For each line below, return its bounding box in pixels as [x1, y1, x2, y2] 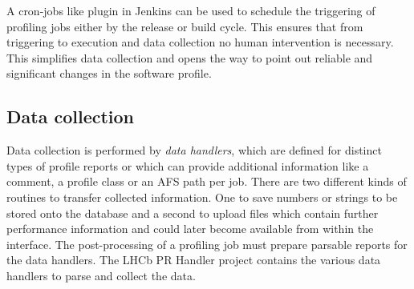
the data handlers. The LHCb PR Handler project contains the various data [6, 251, 381, 268]
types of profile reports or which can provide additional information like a [6, 157, 369, 174]
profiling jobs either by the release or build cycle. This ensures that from [6, 18, 363, 34]
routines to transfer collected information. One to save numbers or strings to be [6, 188, 398, 205]
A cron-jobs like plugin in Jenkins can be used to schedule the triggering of [6, 2, 375, 18]
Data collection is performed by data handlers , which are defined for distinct [6, 142, 382, 159]
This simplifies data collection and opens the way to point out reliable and [6, 49, 373, 66]
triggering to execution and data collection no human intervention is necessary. [6, 34, 394, 50]
